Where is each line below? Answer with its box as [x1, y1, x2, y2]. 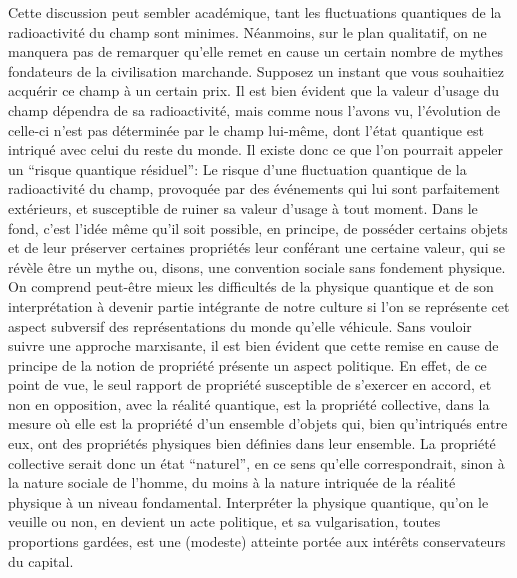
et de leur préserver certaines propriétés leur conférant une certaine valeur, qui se [8, 237, 505, 258]
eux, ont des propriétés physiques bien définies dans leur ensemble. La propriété [8, 433, 496, 454]
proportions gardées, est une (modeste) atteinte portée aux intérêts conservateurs [8, 531, 506, 552]
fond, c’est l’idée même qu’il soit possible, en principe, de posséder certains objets [8, 217, 508, 238]
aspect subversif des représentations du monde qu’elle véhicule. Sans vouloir [8, 315, 472, 336]
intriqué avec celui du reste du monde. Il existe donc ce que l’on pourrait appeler [8, 139, 504, 160]
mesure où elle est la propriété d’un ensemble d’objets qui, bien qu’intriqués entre [8, 413, 508, 434]
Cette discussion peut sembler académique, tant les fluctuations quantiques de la [8, 2, 502, 22]
